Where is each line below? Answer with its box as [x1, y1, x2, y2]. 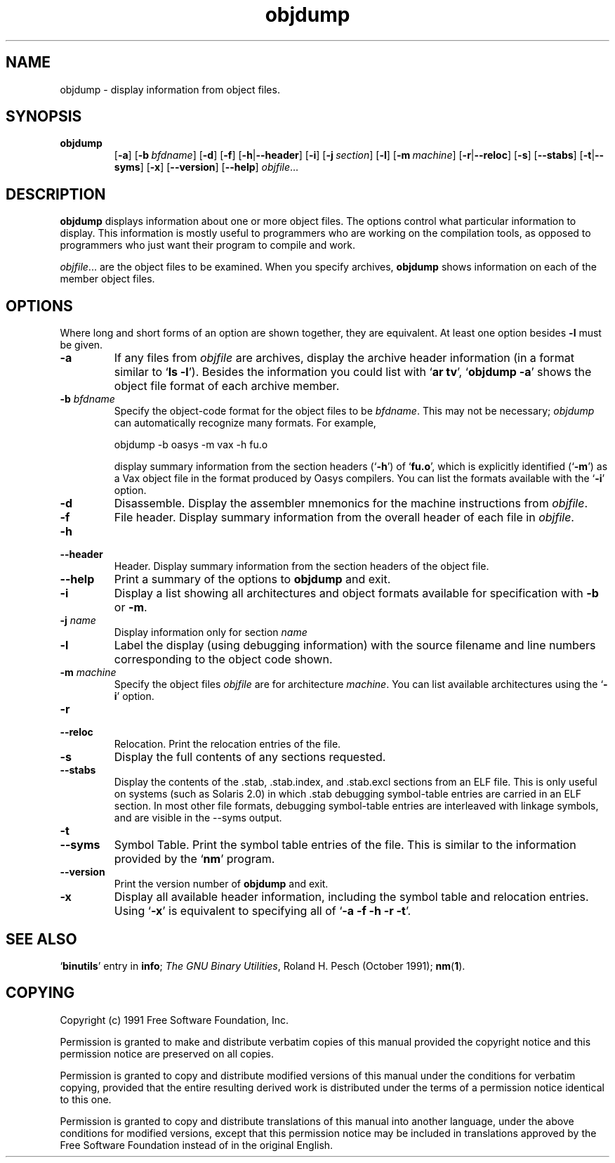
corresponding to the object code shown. [114, 652, 333, 667]
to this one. [60, 1093, 112, 1105]
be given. [60, 339, 103, 351]
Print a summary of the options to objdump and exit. [114, 572, 391, 587]
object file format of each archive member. [114, 379, 340, 394]
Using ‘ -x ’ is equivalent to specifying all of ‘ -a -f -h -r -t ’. [114, 904, 411, 918]
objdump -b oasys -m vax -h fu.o [114, 438, 268, 451]
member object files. [60, 273, 155, 285]
